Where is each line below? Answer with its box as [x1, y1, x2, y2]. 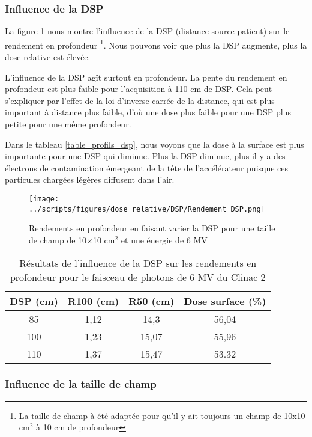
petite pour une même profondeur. [5, 118, 131, 130]
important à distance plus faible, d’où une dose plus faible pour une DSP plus [5, 106, 291, 118]
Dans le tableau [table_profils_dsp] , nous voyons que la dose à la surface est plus [5, 138, 304, 150]
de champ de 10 [29, 233, 87, 246]
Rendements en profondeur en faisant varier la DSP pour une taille [29, 222, 275, 234]
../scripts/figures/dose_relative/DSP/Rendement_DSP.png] [29, 204, 265, 213]
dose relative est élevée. [5, 50, 91, 63]
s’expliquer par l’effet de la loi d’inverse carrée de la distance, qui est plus [5, 94, 275, 106]
